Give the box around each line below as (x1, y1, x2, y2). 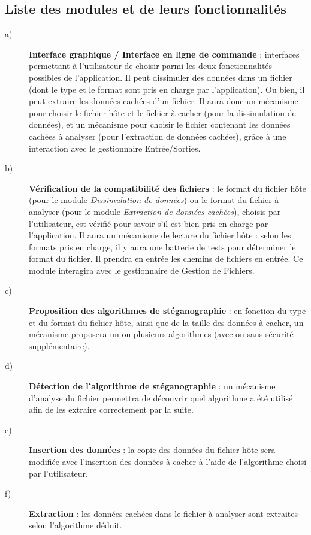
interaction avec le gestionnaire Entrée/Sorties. (29, 141, 201, 154)
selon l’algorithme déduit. (29, 519, 122, 531)
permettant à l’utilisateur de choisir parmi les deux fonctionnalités (29, 59, 273, 72)
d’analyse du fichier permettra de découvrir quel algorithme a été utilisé (29, 391, 293, 404)
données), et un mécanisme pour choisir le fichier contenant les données (29, 118, 291, 131)
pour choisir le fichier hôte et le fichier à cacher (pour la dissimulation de (29, 106, 296, 119)
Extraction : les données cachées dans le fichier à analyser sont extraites (29, 507, 298, 519)
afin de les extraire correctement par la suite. (29, 403, 194, 416)
